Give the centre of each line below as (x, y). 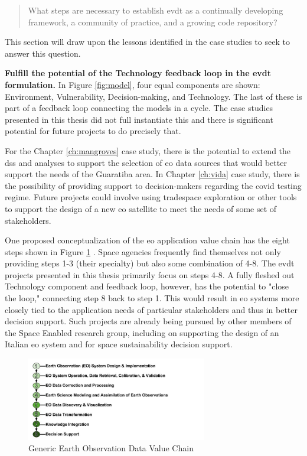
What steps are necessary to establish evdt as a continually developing (156, 10)
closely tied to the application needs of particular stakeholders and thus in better (151, 309)
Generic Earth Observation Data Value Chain (111, 448)
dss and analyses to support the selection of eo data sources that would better (146, 162)
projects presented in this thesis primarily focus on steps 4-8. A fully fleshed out (150, 274)
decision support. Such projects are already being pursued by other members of (148, 321)
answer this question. (43, 53)
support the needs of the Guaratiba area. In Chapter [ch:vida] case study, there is (152, 174)
